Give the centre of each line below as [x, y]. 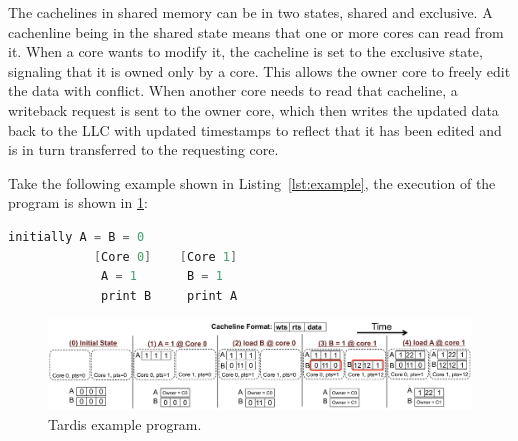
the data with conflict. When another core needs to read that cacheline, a [233, 90]
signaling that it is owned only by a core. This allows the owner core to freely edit [259, 70]
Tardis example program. [125, 423]
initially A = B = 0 [76, 236]
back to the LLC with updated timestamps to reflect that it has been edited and [255, 129]
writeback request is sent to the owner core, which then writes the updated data [253, 109]
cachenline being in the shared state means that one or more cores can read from [256, 31]
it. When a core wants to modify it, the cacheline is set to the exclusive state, [245, 51]
